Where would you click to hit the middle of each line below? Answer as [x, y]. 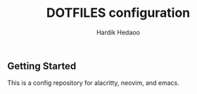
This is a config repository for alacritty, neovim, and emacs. [93, 83]
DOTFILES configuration [118, 13]
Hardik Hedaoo [118, 32]
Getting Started [42, 66]
